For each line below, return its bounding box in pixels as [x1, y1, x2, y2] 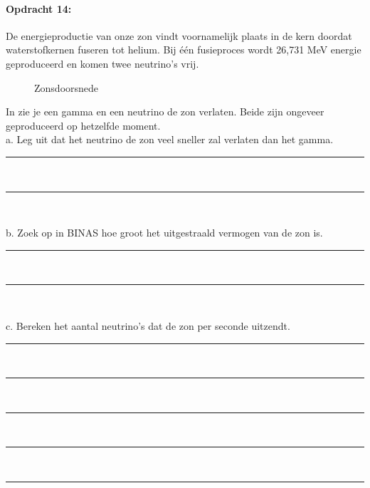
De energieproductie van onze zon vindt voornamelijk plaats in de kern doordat [6, 28, 352, 43]
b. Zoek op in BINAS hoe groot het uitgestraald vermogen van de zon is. [6, 225, 323, 240]
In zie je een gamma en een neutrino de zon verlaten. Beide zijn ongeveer [6, 104, 324, 119]
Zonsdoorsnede [34, 80, 99, 95]
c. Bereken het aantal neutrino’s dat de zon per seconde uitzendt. [6, 318, 290, 333]
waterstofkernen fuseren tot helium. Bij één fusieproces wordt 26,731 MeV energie [6, 42, 361, 57]
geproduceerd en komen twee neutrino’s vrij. [6, 56, 199, 71]
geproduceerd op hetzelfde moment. [6, 118, 161, 133]
